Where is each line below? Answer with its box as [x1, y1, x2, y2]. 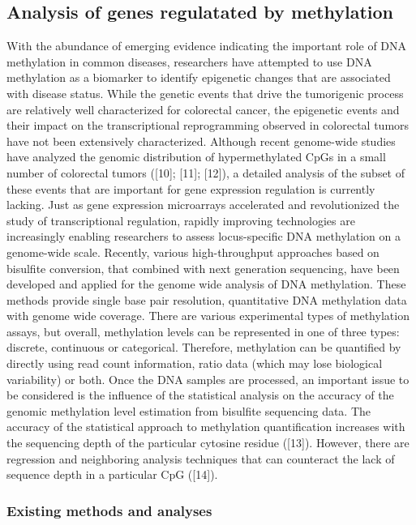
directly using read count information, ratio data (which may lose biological [6, 355, 383, 372]
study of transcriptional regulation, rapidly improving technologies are [6, 211, 355, 228]
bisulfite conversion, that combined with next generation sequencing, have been [6, 259, 400, 276]
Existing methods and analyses [6, 500, 212, 520]
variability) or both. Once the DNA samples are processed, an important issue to [6, 370, 410, 387]
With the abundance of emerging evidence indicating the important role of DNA [6, 37, 407, 54]
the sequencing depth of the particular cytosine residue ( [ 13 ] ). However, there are [6, 434, 410, 451]
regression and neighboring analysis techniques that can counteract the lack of [6, 450, 395, 467]
